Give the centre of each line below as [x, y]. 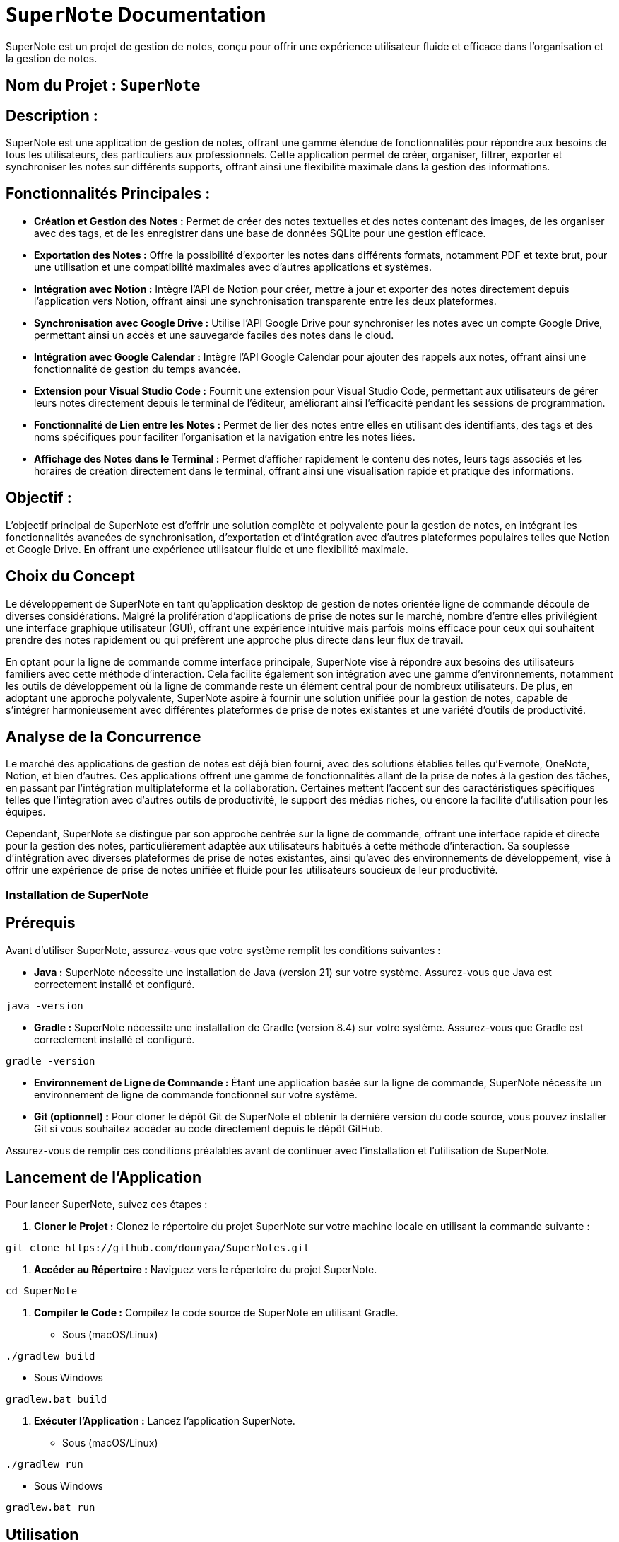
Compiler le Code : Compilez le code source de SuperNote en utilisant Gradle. [216, 1313]
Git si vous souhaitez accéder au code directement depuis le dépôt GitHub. [209, 1128]
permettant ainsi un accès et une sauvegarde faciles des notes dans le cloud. [214, 335]
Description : [52, 115]
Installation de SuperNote [77, 894]
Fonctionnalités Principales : [108, 194]
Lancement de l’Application [104, 1178]
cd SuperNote [42, 1291]
